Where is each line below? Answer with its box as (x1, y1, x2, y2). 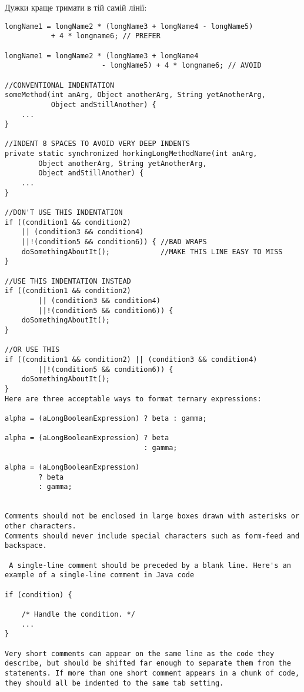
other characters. (5, 522, 76, 531)
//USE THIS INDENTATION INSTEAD (5, 277, 131, 285)
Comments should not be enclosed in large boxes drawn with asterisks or (5, 512, 300, 521)
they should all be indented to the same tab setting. (5, 678, 224, 687)
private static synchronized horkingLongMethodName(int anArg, (5, 149, 258, 158)
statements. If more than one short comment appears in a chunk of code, (5, 668, 300, 677)
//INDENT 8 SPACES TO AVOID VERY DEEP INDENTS (5, 139, 190, 148)
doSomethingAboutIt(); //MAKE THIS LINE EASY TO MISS (21, 247, 283, 256)
